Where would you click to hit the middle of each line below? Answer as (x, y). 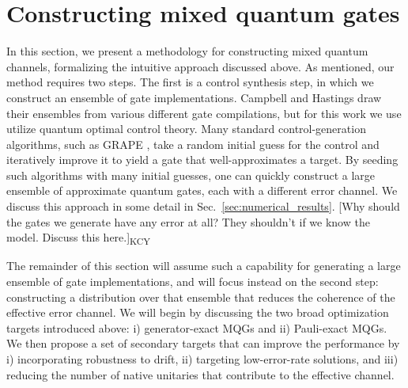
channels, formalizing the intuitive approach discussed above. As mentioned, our (200, 66)
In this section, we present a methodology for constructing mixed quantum (187, 51)
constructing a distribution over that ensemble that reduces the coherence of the (201, 297)
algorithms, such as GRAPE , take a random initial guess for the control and (193, 144)
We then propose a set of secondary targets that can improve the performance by (203, 343)
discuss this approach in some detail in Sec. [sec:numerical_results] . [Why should (203, 206)
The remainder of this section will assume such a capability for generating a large (204, 266)
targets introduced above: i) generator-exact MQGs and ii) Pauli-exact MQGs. (197, 327)
